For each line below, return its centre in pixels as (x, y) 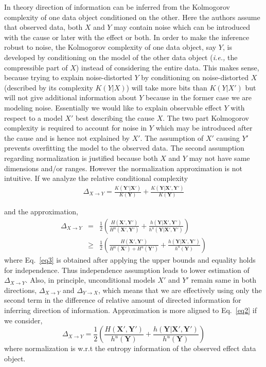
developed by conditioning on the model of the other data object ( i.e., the (121, 57)
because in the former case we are (199, 97)
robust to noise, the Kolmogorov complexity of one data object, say (110, 47)
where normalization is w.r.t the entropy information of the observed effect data (130, 348)
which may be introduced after (204, 128)
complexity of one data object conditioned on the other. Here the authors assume (132, 17)
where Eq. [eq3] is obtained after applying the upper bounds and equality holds (130, 260)
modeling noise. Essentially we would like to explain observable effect (113, 107)
